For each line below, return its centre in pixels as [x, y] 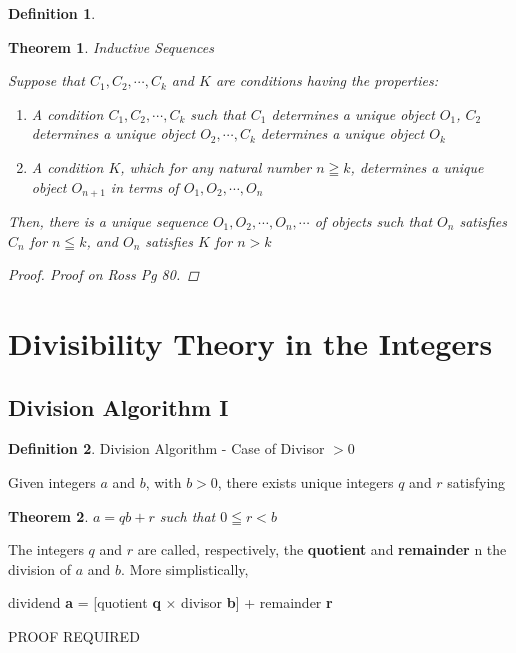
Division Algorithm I [118, 406]
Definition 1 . [52, 13]
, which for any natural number [216, 166]
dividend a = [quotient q [84, 602]
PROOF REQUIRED [74, 635]
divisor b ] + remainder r [257, 602]
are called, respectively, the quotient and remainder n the [322, 549]
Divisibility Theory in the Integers [250, 342]
